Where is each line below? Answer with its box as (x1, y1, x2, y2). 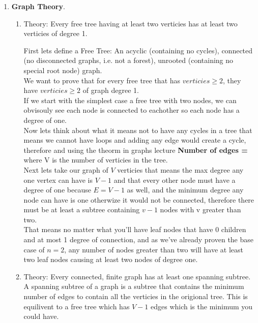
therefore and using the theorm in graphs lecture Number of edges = (23, 144, 248, 155)
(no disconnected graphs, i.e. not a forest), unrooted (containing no (23, 55, 234, 66)
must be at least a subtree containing (23, 204, 140, 215)
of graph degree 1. (82, 85, 139, 95)
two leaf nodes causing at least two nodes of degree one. (23, 254, 198, 265)
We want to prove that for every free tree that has (23, 75, 181, 85)
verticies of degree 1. (23, 28, 88, 39)
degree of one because (23, 184, 91, 195)
